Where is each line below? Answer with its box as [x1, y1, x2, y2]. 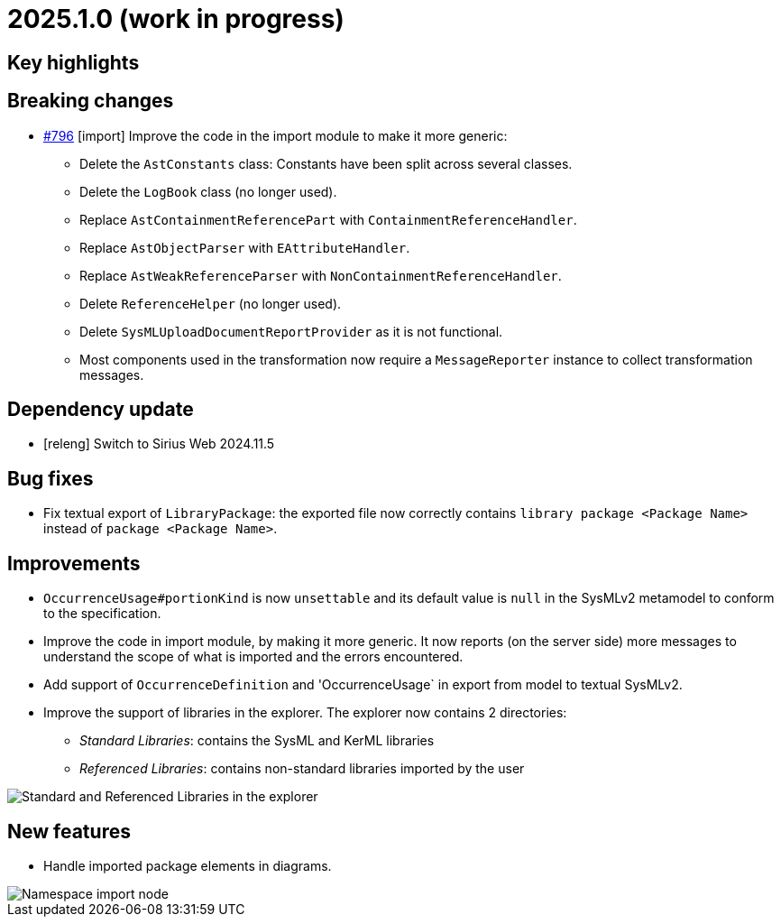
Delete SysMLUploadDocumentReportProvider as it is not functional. [79, 323, 503, 339]
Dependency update [7, 398, 194, 421]
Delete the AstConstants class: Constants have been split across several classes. [79, 155, 573, 171]
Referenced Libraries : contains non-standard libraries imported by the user [79, 761, 525, 777]
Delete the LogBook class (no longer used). [79, 183, 337, 199]
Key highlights [7, 51, 140, 74]
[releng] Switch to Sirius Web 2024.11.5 [43, 436, 275, 452]
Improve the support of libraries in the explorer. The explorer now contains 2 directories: [43, 705, 567, 721]
